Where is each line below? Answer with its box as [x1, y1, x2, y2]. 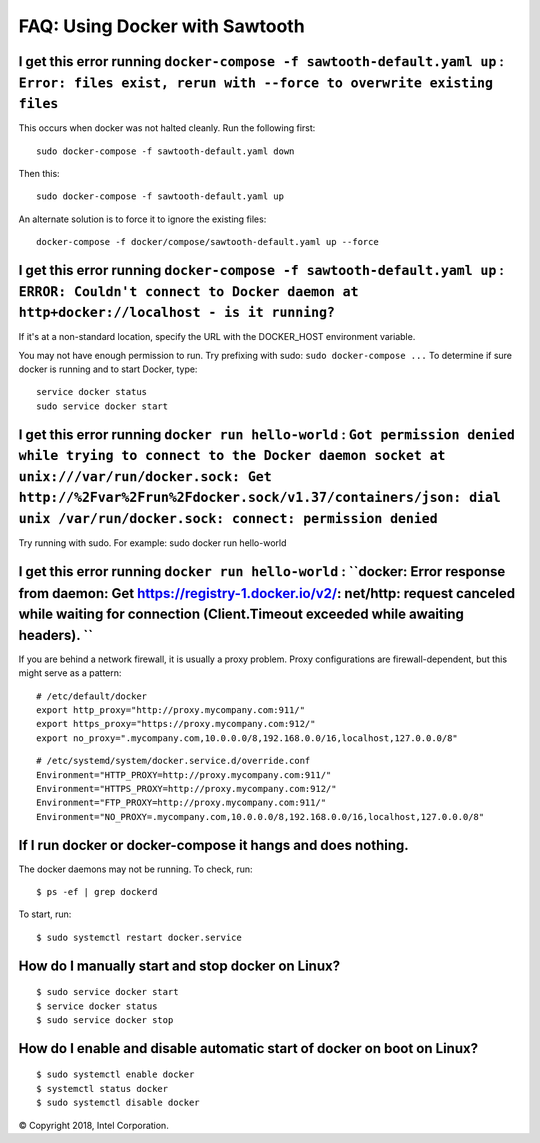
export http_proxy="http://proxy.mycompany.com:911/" [36, 705, 305, 715]
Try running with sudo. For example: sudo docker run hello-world [18, 537, 287, 549]
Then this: [18, 168, 60, 180]
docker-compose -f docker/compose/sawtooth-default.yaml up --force [36, 236, 379, 248]
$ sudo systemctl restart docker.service [36, 931, 242, 943]
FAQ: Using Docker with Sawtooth [18, 15, 305, 37]
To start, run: [18, 908, 72, 920]
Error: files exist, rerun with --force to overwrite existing [18, 75, 494, 91]
